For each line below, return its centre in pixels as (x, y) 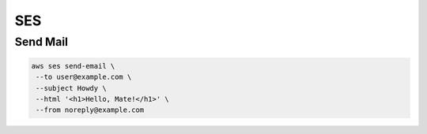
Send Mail (42, 42)
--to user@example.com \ (84, 77)
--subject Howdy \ (71, 88)
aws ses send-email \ (73, 66)
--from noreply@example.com (90, 110)
